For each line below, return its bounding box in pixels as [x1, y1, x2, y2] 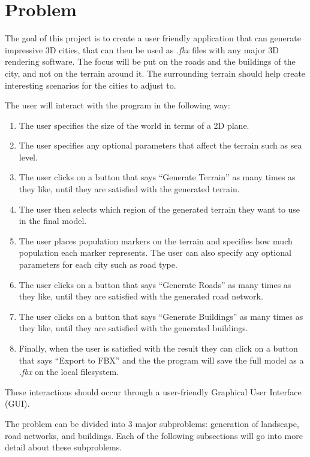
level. [19, 150, 38, 163]
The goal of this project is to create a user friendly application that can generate [5, 32, 301, 44]
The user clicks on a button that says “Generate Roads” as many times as [19, 278, 291, 290]
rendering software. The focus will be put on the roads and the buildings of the [5, 55, 296, 68]
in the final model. [19, 214, 87, 227]
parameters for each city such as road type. [19, 258, 177, 271]
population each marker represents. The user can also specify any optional [19, 246, 291, 259]
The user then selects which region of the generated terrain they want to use [19, 202, 300, 215]
